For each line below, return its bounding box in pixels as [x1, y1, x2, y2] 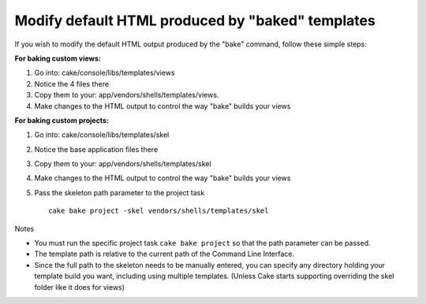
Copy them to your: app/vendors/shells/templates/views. [34, 91, 219, 100]
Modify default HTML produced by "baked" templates [14, 12, 376, 29]
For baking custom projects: [14, 115, 110, 125]
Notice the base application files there [34, 144, 159, 154]
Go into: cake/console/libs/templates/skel [34, 130, 170, 139]
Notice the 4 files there [34, 79, 110, 88]
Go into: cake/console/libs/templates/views [34, 68, 175, 78]
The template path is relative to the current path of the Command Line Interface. [34, 249, 295, 259]
